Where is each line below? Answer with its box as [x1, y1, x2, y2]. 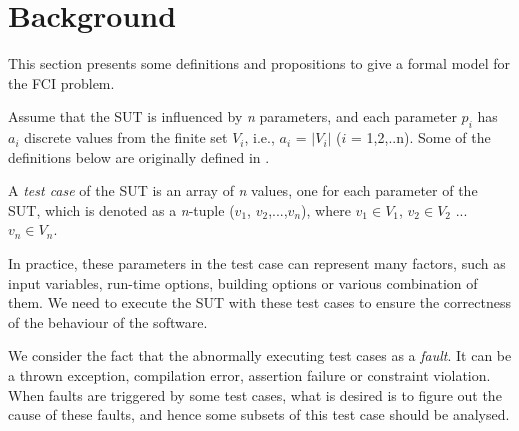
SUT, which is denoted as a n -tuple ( [8, 199, 235, 220]
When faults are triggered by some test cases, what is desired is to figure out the [8, 384, 502, 405]
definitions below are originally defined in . [8, 146, 270, 167]
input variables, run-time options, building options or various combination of [8, 272, 478, 293]
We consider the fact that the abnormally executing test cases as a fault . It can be [8, 345, 512, 366]
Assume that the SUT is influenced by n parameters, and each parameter [8, 106, 457, 127]
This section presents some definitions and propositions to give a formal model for [8, 53, 511, 74]
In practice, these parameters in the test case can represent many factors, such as [8, 253, 506, 274]
